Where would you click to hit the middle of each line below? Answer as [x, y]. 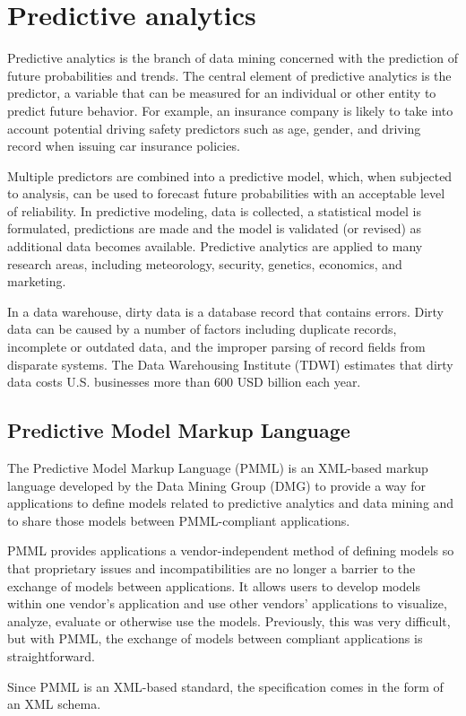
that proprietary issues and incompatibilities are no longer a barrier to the [211, 568]
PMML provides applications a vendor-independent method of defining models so [231, 550]
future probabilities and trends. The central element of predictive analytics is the [229, 75]
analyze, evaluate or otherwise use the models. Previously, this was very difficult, [229, 620]
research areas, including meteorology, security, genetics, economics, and [205, 263]
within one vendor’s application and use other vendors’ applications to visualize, [227, 603]
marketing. [37, 281]
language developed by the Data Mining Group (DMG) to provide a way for [217, 485]
